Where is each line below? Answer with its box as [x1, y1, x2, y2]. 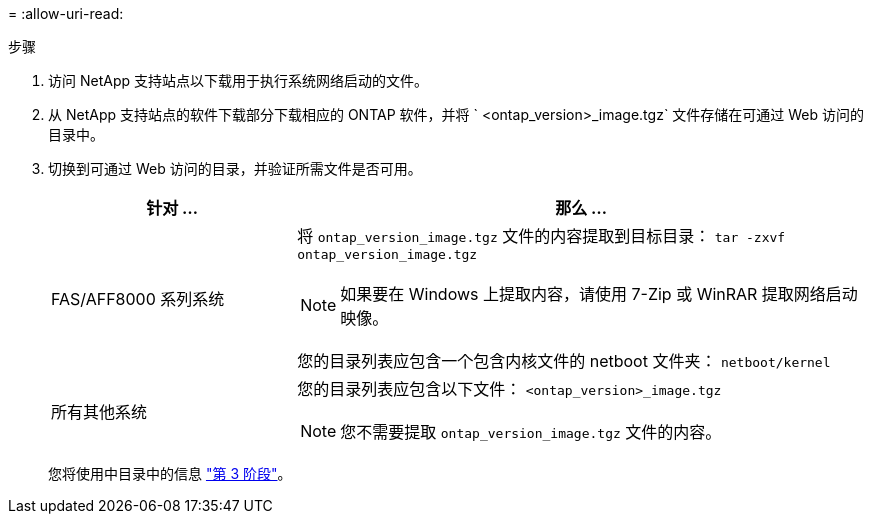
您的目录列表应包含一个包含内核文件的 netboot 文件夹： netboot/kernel [297, 351, 831, 371]
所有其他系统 [51, 402, 148, 422]
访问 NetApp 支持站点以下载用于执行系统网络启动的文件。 [48, 72, 428, 89]
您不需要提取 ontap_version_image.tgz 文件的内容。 [340, 422, 722, 442]
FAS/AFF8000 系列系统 [51, 288, 225, 309]
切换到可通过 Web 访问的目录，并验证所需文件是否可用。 [48, 160, 422, 177]
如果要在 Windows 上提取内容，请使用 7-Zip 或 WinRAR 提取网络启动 [340, 284, 858, 304]
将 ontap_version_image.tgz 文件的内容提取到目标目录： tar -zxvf [297, 226, 786, 246]
